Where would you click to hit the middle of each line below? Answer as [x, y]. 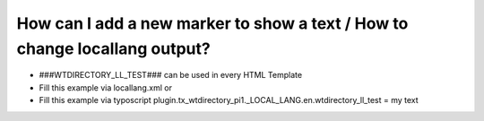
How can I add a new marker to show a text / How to [212, 23]
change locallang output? [113, 48]
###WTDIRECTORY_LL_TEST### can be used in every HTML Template [171, 75]
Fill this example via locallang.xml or [105, 87]
